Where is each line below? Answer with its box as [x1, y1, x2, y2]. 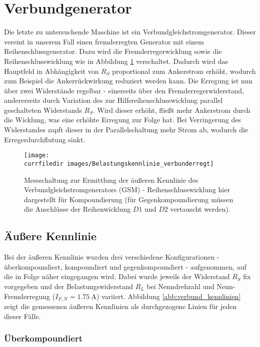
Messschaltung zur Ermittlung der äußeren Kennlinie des [24, 174, 198, 185]
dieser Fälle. [4, 311, 41, 321]
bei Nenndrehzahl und [146, 281, 214, 291]
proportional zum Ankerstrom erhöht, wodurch [112, 65, 256, 76]
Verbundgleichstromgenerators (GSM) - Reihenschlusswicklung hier [24, 184, 230, 195]
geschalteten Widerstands [4, 104, 82, 115]
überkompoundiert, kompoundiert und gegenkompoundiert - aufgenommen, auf [4, 261, 246, 272]
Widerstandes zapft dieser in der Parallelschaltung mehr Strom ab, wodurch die [4, 124, 248, 135]
